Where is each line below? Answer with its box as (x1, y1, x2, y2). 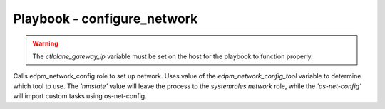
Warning (32, 39, 58, 48)
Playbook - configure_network (13, 11, 198, 26)
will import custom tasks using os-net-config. (13, 92, 147, 100)
